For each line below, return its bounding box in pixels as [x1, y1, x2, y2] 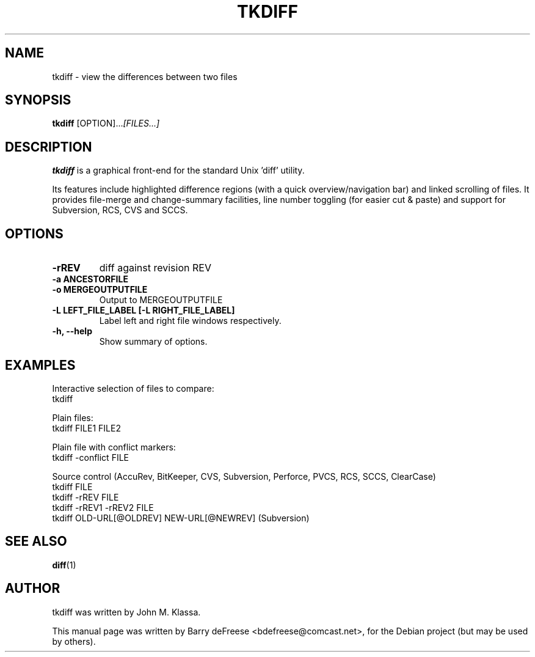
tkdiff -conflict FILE [52, 452, 129, 463]
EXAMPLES [5, 357, 76, 373]
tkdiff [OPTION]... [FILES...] [52, 118, 160, 129]
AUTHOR [5, 581, 60, 596]
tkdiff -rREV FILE [52, 491, 119, 502]
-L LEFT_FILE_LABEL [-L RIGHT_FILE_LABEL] [52, 305, 235, 316]
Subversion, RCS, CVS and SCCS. [52, 205, 188, 216]
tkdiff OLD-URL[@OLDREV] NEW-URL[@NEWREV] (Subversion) [52, 512, 310, 523]
